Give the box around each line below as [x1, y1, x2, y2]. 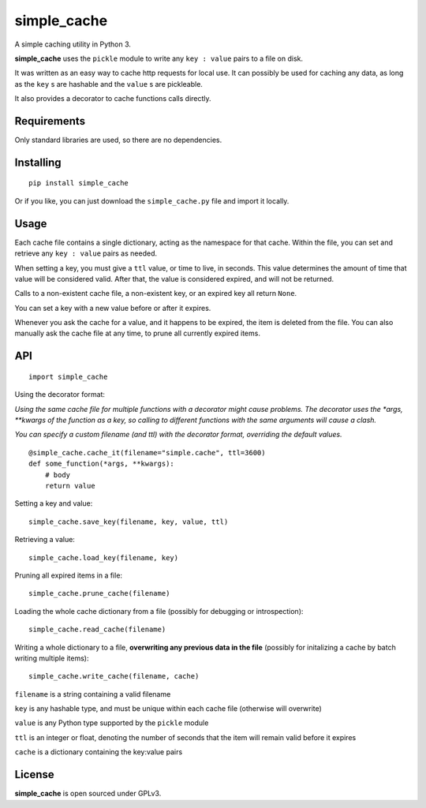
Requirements [14, 114, 86, 128]
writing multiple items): [14, 653, 89, 663]
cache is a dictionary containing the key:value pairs [14, 747, 183, 757]
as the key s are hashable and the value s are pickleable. [14, 79, 203, 88]
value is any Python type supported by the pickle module [14, 718, 209, 728]
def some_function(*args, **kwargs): [28, 459, 175, 469]
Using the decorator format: [14, 390, 106, 399]
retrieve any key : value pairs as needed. [14, 249, 158, 258]
